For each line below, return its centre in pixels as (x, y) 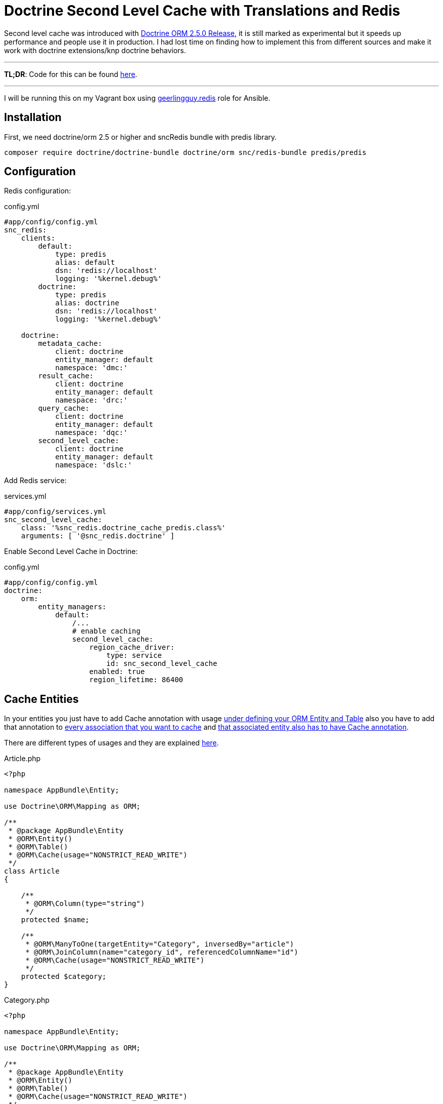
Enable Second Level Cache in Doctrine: (71, 551)
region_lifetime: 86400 (136, 680)
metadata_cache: (70, 344)
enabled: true (117, 672)
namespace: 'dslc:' (94, 465)
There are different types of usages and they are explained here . (112, 743)
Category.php (27, 1000)
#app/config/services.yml (55, 512)
